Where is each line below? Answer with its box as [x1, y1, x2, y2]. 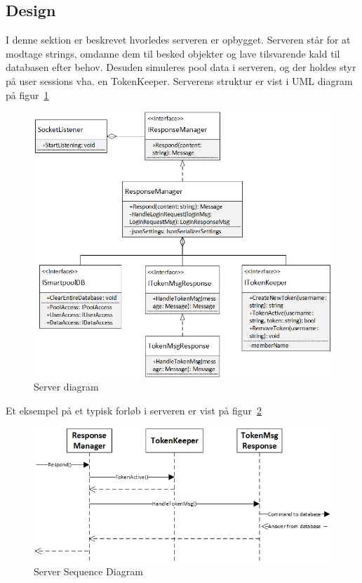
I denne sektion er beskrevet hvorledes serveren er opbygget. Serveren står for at [6, 32, 351, 47]
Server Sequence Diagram [34, 564, 143, 579]
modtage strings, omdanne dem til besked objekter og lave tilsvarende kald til [6, 46, 340, 60]
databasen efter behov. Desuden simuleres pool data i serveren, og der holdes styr [6, 60, 356, 74]
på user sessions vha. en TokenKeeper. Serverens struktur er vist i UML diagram [6, 73, 353, 88]
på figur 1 [6, 87, 49, 102]
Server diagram [34, 379, 99, 394]
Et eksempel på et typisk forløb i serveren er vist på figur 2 [6, 402, 262, 417]
